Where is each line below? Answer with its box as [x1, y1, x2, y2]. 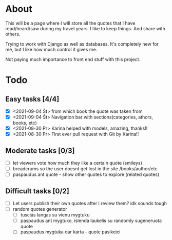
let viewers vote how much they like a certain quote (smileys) [12, 160, 143, 166]
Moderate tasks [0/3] [5, 146, 75, 155]
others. [5, 31, 21, 37]
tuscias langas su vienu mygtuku [20, 212, 90, 218]
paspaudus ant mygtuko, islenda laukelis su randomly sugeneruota [20, 217, 162, 224]
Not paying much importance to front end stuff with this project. [5, 56, 141, 62]
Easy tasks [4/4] [5, 94, 60, 103]
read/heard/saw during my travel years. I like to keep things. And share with [5, 25, 166, 31]
